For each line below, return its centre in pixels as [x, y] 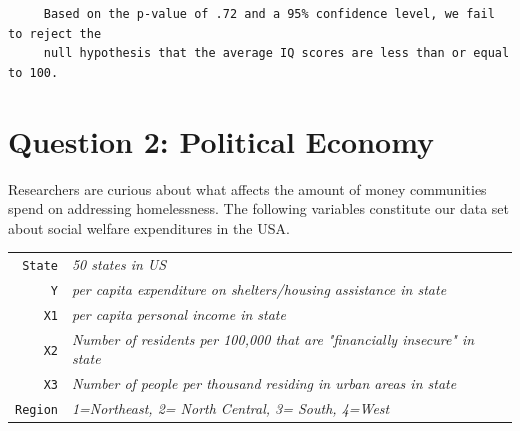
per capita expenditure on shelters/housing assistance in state [259, 288]
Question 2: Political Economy [221, 140]
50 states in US [119, 264]
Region [36, 410]
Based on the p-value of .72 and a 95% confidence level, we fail [269, 14]
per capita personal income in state [178, 313]
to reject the [55, 33]
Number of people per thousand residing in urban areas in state [264, 383]
